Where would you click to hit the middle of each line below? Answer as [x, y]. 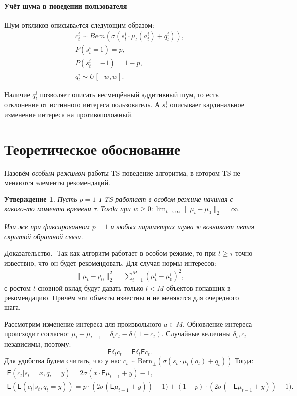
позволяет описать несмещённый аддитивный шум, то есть [129, 94]
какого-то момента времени [48, 209]
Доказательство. [29, 254]
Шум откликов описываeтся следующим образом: [79, 25]
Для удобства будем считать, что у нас [63, 360]
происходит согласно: [37, 334]
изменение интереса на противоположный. [69, 114]
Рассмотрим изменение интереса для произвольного [83, 324]
